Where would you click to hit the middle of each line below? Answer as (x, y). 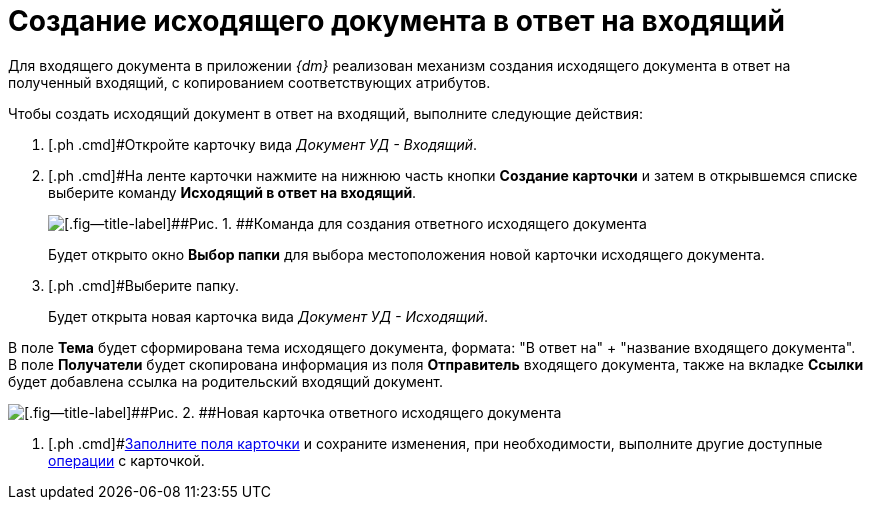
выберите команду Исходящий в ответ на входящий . (232, 192)
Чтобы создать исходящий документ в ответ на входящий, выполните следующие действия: (326, 113)
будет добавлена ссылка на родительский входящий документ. (225, 381)
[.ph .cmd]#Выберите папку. (144, 285)
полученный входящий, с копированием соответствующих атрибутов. (249, 82)
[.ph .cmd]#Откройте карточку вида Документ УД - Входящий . (263, 144)
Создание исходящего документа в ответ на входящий (396, 21)
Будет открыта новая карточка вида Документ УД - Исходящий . (268, 316)
